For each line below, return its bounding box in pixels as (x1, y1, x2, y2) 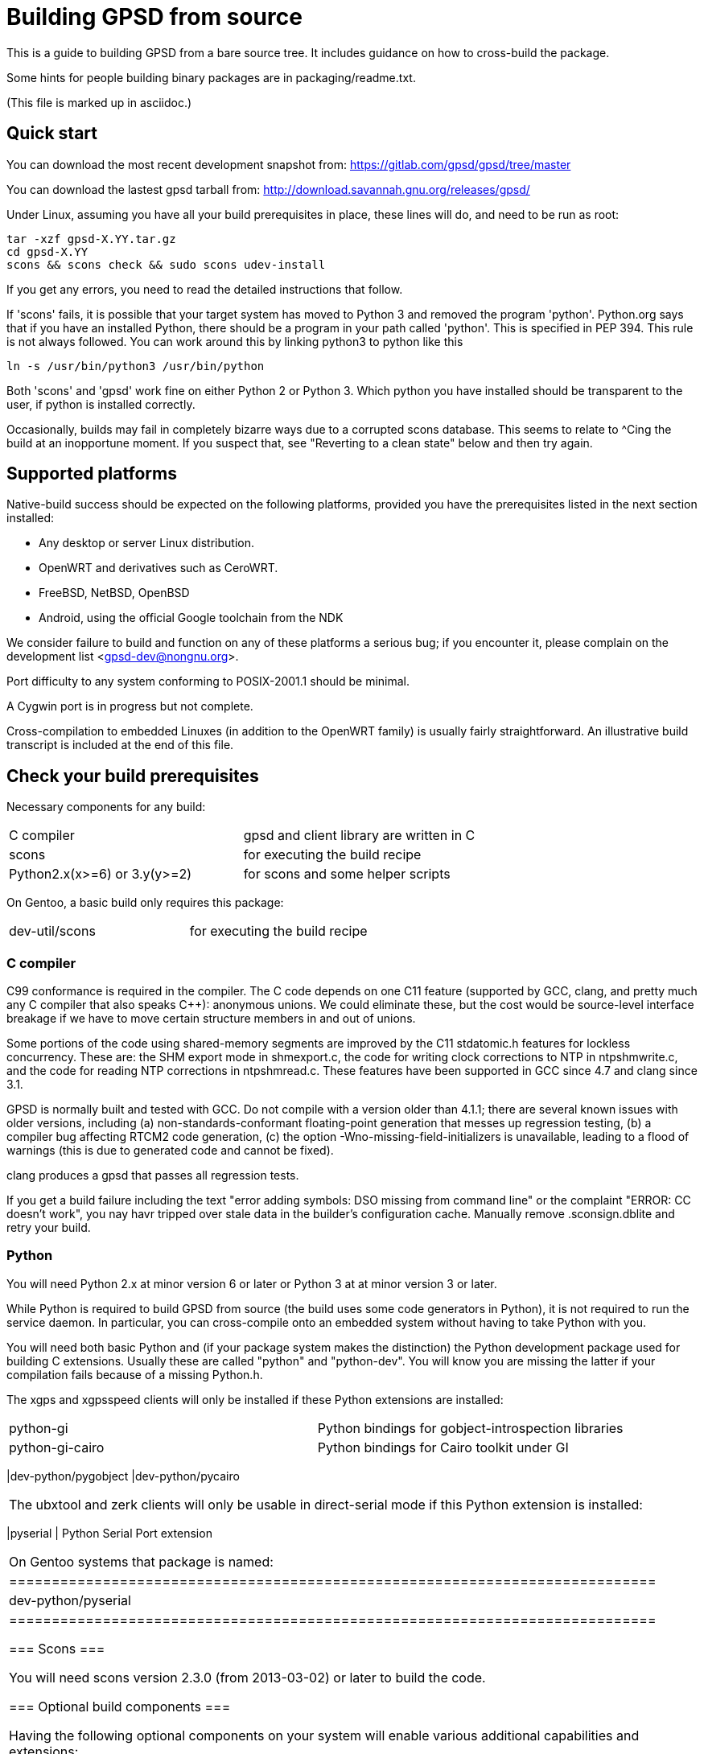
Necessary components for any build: (6, 800, 206, 814)
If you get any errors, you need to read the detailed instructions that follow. (6, 282, 403, 296)
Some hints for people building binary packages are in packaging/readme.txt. (6, 70, 416, 84)
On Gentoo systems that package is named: (9, 1553, 274, 1570)
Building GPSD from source (6, 3, 303, 31)
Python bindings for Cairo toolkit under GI (317, 1439, 569, 1455)
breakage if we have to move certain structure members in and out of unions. (6, 1011, 416, 1026)
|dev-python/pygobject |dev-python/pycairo (6, 1468, 240, 1483)
